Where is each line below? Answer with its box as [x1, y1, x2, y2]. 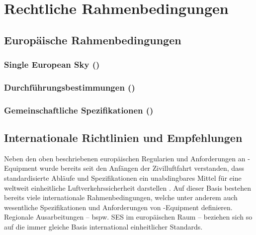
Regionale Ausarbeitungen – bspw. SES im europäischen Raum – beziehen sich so [4, 212, 253, 222]
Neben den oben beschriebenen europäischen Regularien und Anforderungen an [4, 153, 246, 163]
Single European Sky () [4, 58, 100, 71]
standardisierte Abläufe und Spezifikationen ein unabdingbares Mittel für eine [4, 173, 242, 183]
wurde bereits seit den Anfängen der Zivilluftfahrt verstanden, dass [39, 163, 245, 173]
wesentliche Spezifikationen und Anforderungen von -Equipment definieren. [4, 202, 233, 212]
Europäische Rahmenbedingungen [4, 32, 181, 47]
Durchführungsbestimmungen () [4, 81, 135, 93]
